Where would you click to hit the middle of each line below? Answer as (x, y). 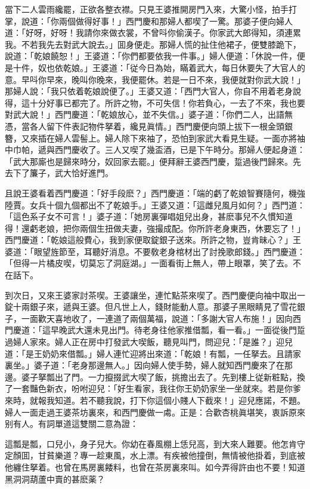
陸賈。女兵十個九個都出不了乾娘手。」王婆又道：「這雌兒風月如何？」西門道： (155, 204)
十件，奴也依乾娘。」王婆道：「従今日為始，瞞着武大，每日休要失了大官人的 (159, 67)
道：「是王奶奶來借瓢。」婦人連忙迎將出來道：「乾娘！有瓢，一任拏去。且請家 (153, 353)
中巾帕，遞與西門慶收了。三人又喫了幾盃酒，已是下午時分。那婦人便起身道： (155, 150)
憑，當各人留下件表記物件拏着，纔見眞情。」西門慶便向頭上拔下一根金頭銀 (149, 126)
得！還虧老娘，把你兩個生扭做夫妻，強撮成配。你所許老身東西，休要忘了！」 (155, 228)
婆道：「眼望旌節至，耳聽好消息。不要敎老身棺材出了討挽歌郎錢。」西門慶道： (155, 251)
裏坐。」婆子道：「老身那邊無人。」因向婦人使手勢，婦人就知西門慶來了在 (145, 365)
